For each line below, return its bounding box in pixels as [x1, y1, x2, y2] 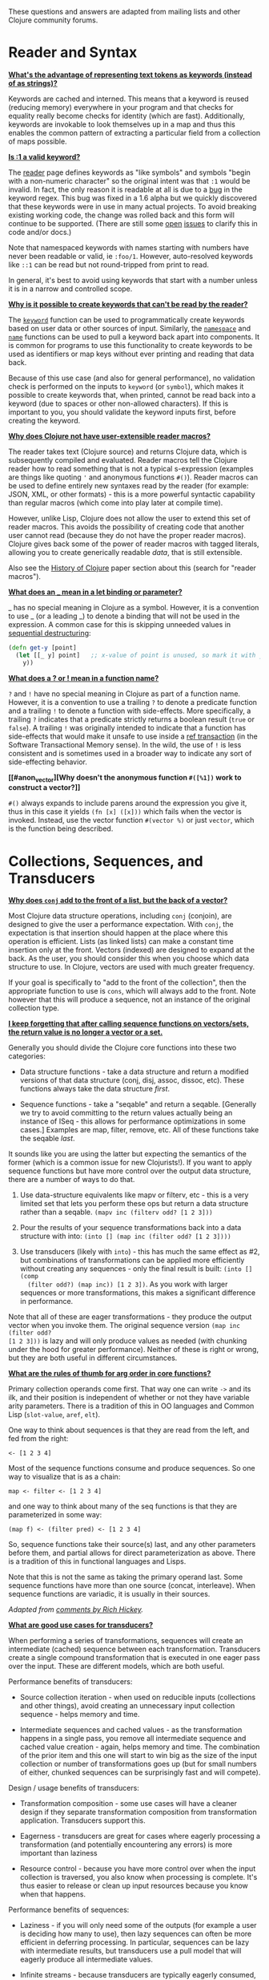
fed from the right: [8, 1434, 69, 1443]
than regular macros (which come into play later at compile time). [8, 497, 223, 508]
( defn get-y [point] [8, 643, 78, 652]
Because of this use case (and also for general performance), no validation [8, 373, 255, 383]
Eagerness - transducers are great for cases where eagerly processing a [19, 1832, 261, 1841]
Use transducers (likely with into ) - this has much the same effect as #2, [19, 1247, 260, 1257]
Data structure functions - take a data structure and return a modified [19, 1067, 250, 1077]
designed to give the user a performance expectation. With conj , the [8, 920, 234, 929]
